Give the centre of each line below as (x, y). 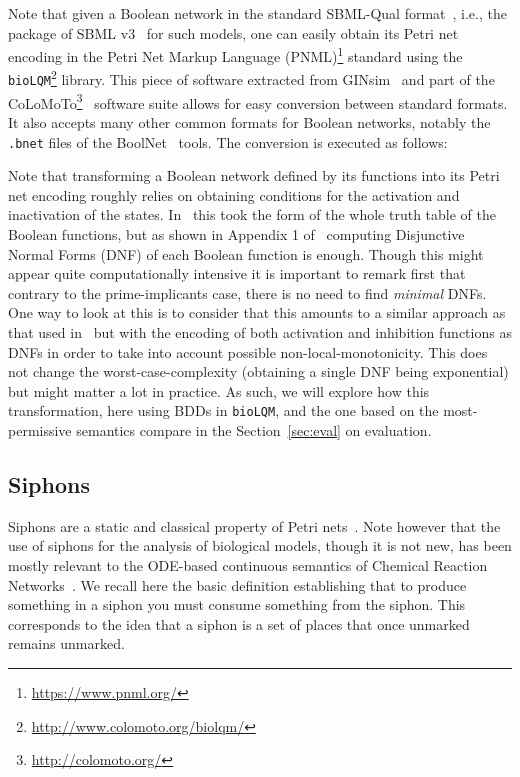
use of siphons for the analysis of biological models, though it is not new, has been (260, 545)
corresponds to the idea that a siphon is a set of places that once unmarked (239, 623)
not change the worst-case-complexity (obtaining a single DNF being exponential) (258, 371)
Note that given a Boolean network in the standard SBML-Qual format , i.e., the (257, 13)
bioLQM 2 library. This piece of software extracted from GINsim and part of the (251, 78)
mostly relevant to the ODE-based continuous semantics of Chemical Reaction (248, 565)
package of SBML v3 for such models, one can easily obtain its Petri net (233, 32)
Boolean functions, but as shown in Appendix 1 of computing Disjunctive (236, 234)
